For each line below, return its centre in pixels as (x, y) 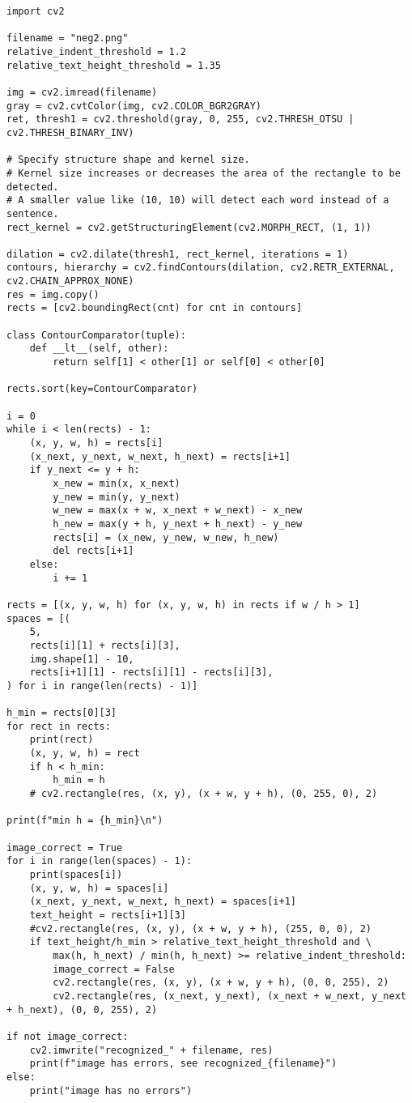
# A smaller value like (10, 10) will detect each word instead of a (198, 200)
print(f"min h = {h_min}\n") (85, 821)
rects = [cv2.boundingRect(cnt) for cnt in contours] (155, 308)
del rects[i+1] (93, 551)
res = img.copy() (53, 294)
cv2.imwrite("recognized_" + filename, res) (151, 1050)
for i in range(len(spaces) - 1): (100, 861)
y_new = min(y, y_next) (117, 497)
